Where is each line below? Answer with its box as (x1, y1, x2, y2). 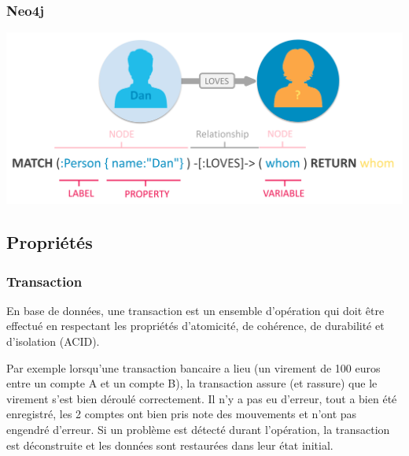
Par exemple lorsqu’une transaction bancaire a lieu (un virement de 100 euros (6, 359, 381, 376)
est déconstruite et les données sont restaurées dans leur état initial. (6, 436, 333, 453)
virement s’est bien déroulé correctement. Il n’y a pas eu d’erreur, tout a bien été (6, 390, 397, 406)
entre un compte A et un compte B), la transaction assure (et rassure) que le (6, 375, 378, 391)
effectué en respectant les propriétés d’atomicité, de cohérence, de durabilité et (6, 317, 385, 334)
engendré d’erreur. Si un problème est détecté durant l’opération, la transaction (6, 421, 390, 437)
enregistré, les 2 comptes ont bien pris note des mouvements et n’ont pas (6, 406, 357, 422)
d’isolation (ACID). (6, 333, 100, 350)
